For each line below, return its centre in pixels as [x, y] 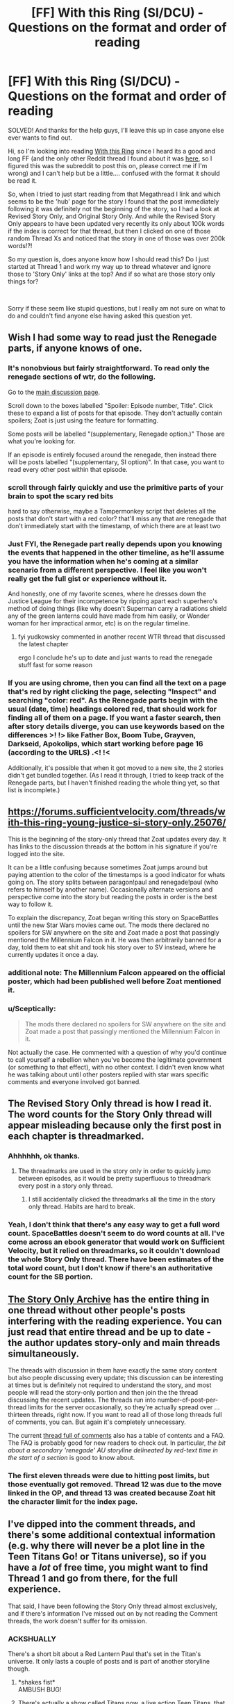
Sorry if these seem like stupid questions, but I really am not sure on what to [117, 308]
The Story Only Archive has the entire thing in [109, 1299]
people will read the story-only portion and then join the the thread [103, 1392]
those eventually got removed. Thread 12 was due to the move [115, 1484]
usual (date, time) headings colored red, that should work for [112, 709]
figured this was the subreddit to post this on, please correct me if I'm [108, 165]
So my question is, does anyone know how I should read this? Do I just [109, 259]
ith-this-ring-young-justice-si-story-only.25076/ [117, 822]
